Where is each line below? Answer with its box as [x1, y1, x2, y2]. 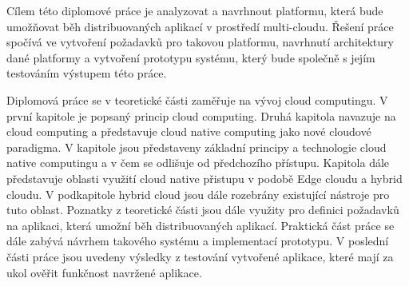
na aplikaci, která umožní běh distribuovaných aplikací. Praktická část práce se [6, 216, 395, 233]
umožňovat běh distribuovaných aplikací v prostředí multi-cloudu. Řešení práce [6, 18, 394, 34]
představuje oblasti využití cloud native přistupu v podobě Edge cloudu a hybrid [6, 169, 403, 186]
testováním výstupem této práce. [6, 65, 167, 81]
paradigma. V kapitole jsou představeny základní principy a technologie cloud [6, 138, 387, 155]
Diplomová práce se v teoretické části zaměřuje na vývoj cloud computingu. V [6, 91, 388, 108]
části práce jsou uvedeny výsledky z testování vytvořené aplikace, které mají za [6, 248, 394, 264]
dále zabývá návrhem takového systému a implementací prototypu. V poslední [6, 232, 389, 249]
